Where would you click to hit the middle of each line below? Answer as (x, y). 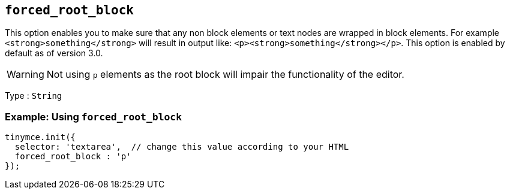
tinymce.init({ (40, 137)
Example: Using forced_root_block (94, 116)
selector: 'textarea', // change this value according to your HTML (182, 147)
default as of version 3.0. (54, 53)
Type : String (34, 96)
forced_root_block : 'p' (73, 157)
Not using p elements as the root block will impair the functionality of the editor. (225, 75)
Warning (25, 75)
